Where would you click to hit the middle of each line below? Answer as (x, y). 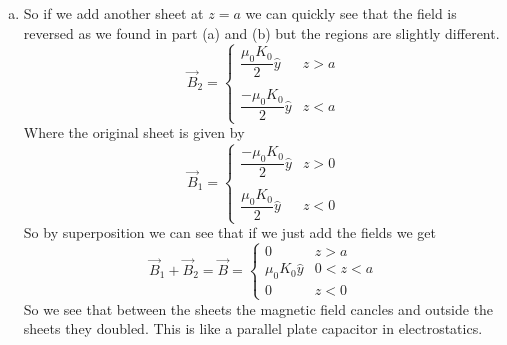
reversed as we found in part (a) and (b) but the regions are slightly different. (261, 32)
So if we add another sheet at (113, 13)
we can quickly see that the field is (351, 13)
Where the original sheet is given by (134, 132)
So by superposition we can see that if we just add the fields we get (230, 232)
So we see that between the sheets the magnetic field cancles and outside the (258, 308)
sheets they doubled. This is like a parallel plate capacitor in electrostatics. (253, 328)
